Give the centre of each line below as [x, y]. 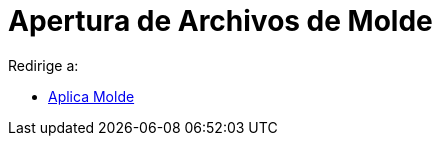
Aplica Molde [91, 96]
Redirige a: [43, 65]
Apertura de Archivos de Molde [220, 21]
